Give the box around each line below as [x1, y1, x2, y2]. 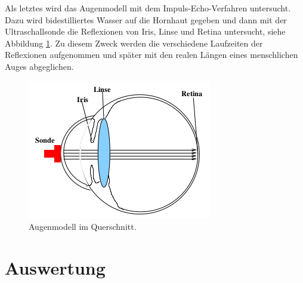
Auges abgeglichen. [5, 60, 74, 72]
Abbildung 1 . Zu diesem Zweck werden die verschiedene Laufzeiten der [5, 36, 263, 49]
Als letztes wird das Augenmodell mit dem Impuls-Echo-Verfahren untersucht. [5, 2, 291, 14]
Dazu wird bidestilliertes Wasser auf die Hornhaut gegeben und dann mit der [5, 13, 287, 26]
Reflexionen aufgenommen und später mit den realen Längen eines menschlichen [5, 48, 298, 61]
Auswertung [5, 255, 106, 279]
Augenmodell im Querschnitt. [29, 220, 137, 233]
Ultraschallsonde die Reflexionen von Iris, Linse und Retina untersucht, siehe [5, 25, 286, 38]
